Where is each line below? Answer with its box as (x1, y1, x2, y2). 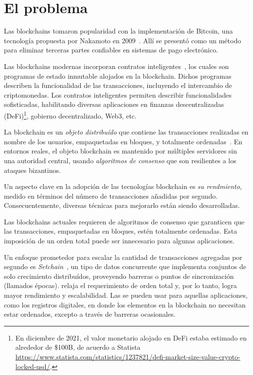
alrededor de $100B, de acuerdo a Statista (15, 342, 141, 352)
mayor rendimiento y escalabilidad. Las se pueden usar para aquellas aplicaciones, (4, 290, 248, 300)
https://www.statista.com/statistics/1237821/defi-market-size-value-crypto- (15, 352, 240, 361)
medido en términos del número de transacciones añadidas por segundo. (4, 190, 218, 201)
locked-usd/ (15, 361, 50, 371)
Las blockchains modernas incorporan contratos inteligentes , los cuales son (4, 61, 229, 71)
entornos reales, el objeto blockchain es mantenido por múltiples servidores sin (4, 146, 237, 156)
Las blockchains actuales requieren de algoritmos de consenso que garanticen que (4, 216, 245, 226)
